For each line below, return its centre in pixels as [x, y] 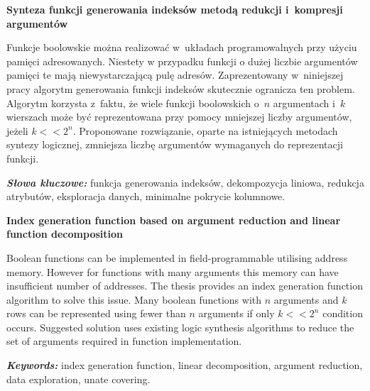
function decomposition [65, 234]
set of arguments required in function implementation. [124, 341]
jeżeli [17, 130]
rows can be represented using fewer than [96, 313]
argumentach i [304, 103]
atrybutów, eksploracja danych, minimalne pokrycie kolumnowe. [146, 196]
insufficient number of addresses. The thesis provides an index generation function [185, 286]
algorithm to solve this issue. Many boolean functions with [134, 299]
